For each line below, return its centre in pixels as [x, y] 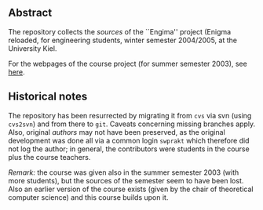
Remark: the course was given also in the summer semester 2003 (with [124, 172]
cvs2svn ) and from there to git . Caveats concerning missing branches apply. [132, 124]
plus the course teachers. [49, 157]
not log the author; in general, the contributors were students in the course [129, 149]
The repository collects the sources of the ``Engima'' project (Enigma [120, 31]
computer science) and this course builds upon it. [88, 197]
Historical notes [48, 97]
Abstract [30, 13]
